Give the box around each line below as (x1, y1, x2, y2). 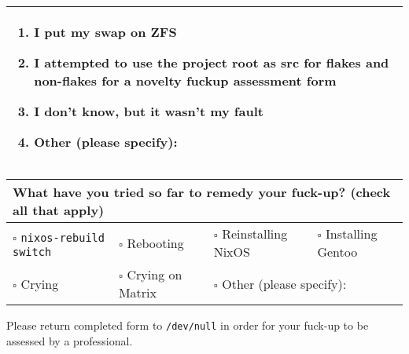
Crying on (127, 265, 182, 283)
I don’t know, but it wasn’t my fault (34, 102, 263, 120)
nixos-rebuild (20, 231, 105, 244)
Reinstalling (222, 224, 288, 243)
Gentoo (317, 243, 358, 261)
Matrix (118, 283, 157, 301)
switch (13, 245, 52, 258)
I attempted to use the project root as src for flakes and (34, 53, 389, 71)
